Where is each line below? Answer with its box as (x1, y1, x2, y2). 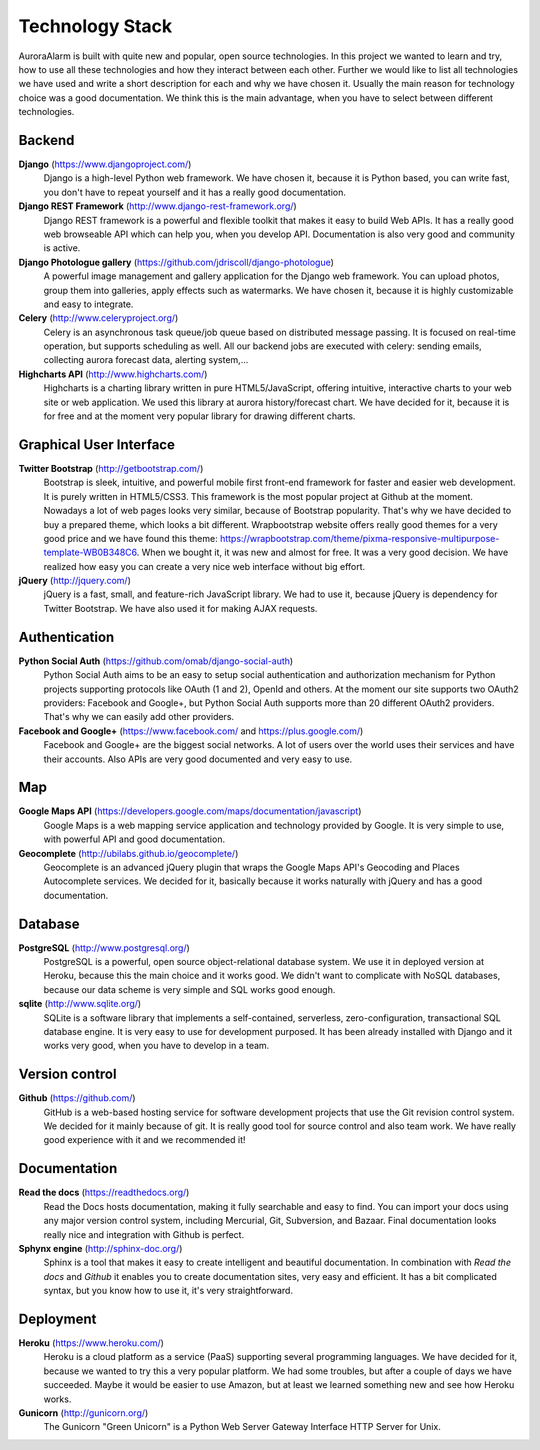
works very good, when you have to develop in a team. (43, 1040, 270, 1052)
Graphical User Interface (18, 436, 175, 453)
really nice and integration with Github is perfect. (43, 1228, 245, 1240)
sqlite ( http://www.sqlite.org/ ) (18, 998, 142, 1010)
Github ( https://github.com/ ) (18, 1092, 136, 1104)
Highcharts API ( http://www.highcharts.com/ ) (18, 368, 208, 380)
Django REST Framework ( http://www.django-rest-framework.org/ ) (18, 200, 297, 212)
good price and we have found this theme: (43, 532, 219, 544)
